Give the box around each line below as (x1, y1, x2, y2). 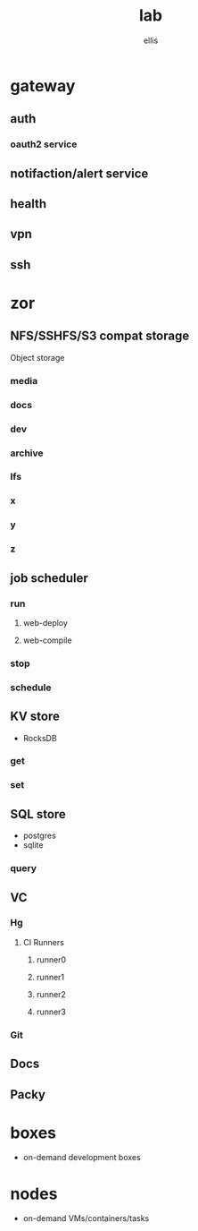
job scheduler (10, 570, 88, 586)
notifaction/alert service (10, 166, 149, 181)
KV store (10, 709, 61, 724)
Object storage (10, 352, 65, 363)
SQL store (10, 807, 66, 822)
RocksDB (22, 732, 57, 743)
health (10, 196, 47, 211)
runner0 (36, 954, 66, 965)
